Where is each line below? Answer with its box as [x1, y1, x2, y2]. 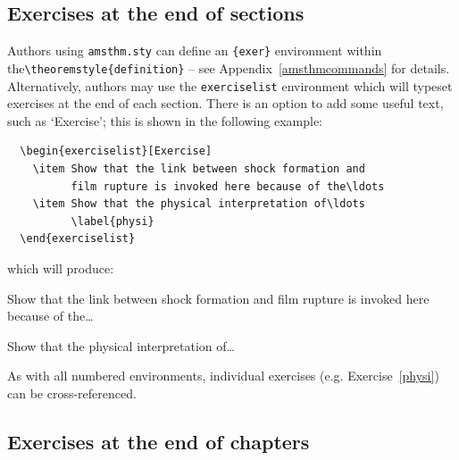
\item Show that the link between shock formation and [32, 162, 365, 175]
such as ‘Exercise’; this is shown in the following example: [7, 111, 323, 130]
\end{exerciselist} [20, 232, 136, 246]
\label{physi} [71, 214, 154, 228]
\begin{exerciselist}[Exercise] [20, 145, 213, 158]
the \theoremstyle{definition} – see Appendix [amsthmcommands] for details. [7, 58, 450, 77]
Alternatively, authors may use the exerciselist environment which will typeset [7, 76, 453, 95]
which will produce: [7, 258, 114, 277]
